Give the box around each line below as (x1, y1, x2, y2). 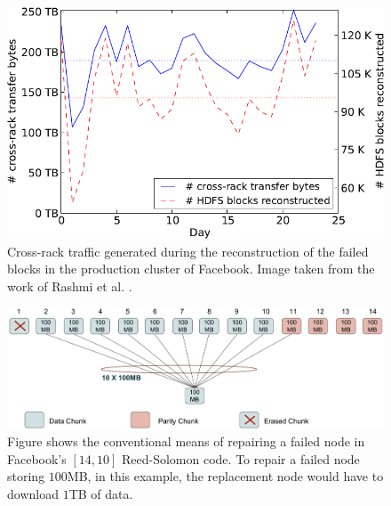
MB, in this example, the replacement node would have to (67, 467, 384, 486)
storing (7, 467, 45, 486)
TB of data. (68, 484, 133, 502)
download (7, 484, 59, 502)
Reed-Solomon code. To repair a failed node (122, 449, 360, 468)
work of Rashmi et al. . (7, 276, 132, 295)
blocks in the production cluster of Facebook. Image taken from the (7, 259, 375, 278)
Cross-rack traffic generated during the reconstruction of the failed (7, 241, 369, 260)
